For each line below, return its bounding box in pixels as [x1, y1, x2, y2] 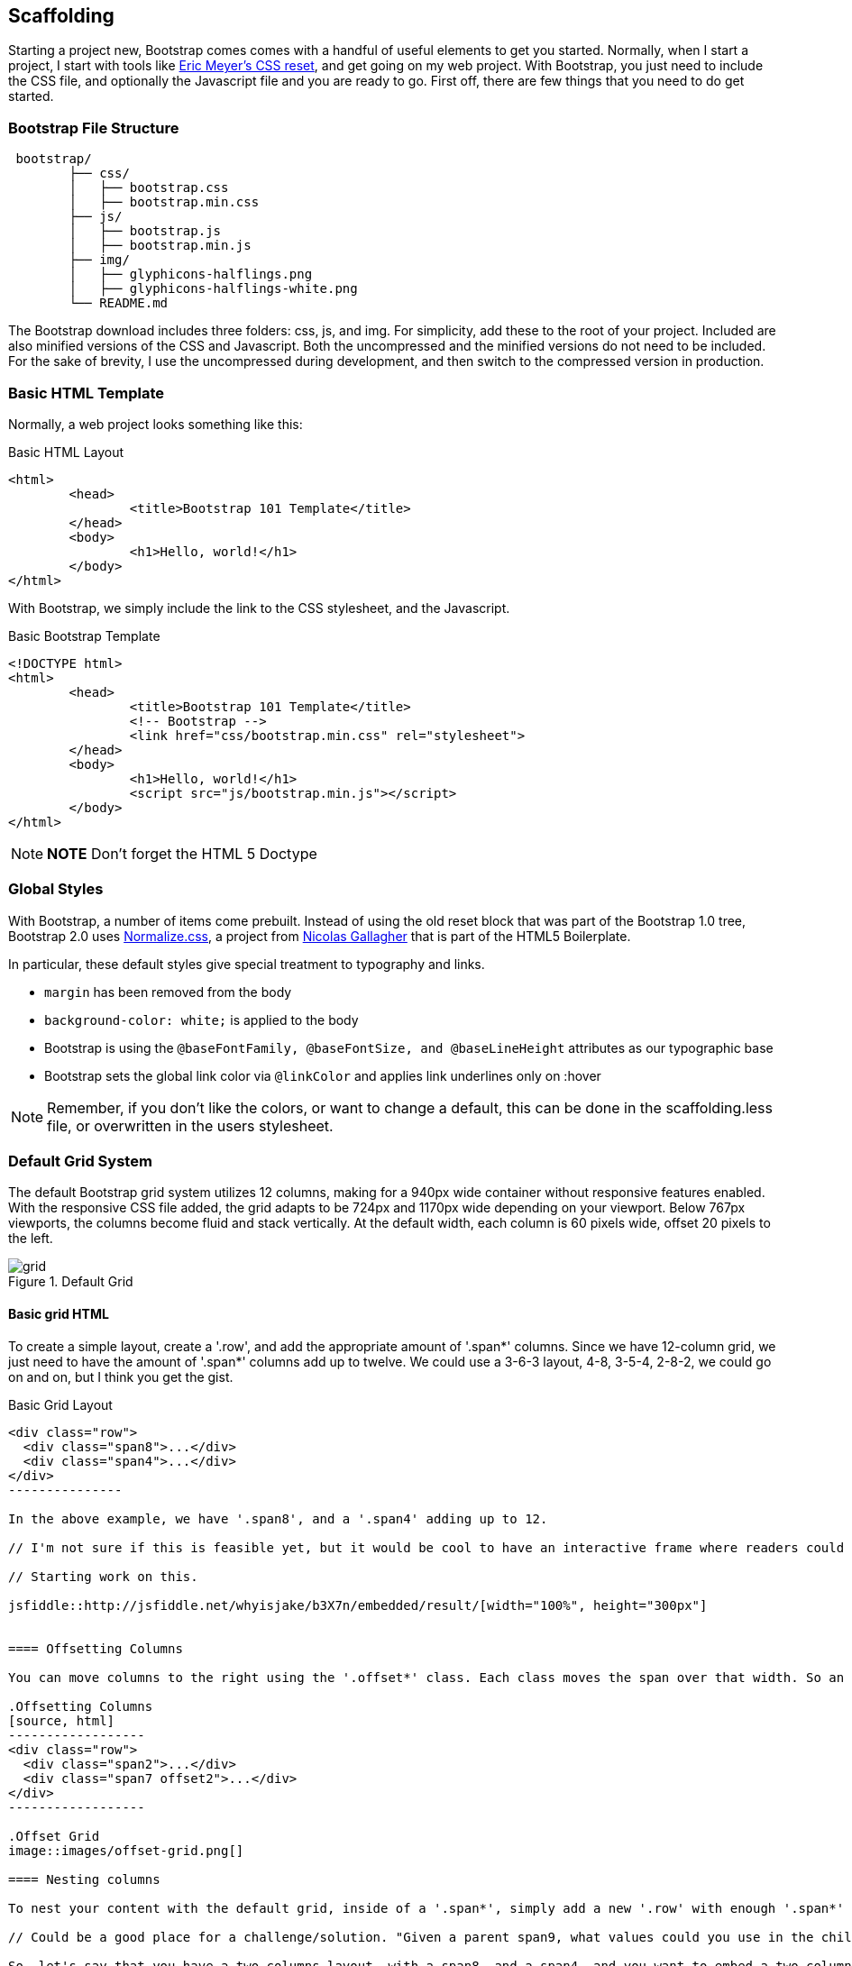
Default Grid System [8, 1152, 152, 1171]
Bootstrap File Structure [8, 118, 179, 137]
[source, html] [8, 1713, 115, 1728]
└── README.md [69, 296, 169, 311]
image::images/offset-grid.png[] [8, 1843, 244, 1858]
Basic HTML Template [8, 383, 165, 402]
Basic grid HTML [8, 1306, 109, 1322]
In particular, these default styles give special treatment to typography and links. [8, 956, 485, 972]
